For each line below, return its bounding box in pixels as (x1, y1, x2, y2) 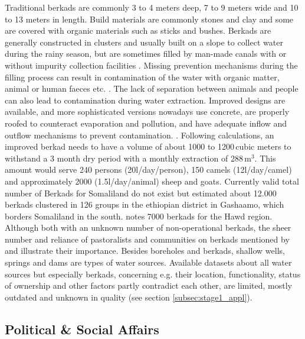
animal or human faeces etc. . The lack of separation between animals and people (5, 82, 299, 95)
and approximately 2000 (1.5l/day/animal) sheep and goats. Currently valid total (5, 175, 299, 187)
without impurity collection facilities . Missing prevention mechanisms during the (5, 59, 298, 71)
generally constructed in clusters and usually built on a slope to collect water (5, 35, 283, 48)
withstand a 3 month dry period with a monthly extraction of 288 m (5, 151, 251, 164)
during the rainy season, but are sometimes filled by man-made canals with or (5, 47, 287, 60)
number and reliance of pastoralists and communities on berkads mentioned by (5, 233, 290, 245)
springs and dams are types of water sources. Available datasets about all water (5, 256, 292, 269)
